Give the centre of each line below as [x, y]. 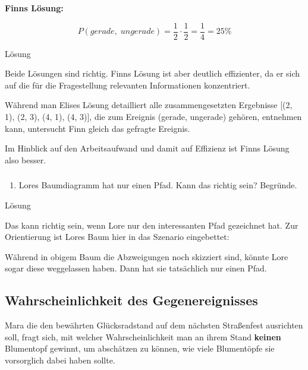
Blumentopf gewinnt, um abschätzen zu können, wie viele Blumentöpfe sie [140, 348]
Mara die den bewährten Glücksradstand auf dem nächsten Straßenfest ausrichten [154, 325]
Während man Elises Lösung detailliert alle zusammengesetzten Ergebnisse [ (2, [149, 105]
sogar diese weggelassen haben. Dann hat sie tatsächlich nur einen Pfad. [136, 268]
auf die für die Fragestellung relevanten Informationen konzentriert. [128, 85]
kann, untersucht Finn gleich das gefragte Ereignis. [98, 128]
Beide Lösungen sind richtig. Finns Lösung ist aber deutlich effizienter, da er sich [153, 73]
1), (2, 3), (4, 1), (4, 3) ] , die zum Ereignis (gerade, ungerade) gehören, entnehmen [153, 117]
